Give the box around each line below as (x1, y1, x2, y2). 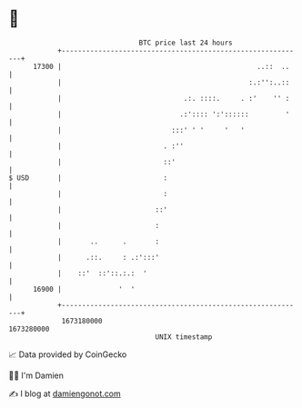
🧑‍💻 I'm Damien (8, 370, 65, 381)
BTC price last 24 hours (138, 38, 233, 47)
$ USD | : (8, 173, 168, 183)
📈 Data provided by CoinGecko (8, 349, 127, 360)
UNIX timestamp (155, 332, 213, 342)
